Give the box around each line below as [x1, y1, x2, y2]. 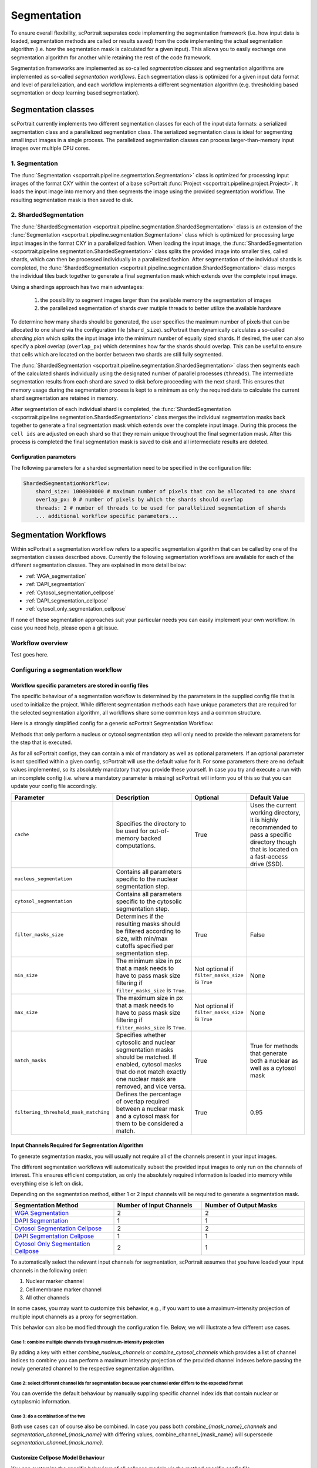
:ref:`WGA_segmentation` [25, 573, 87, 580]
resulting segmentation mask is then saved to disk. [11, 196, 134, 203]
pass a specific [249, 830, 292, 839]
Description [116, 793, 150, 802]
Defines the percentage [116, 1090, 181, 1098]
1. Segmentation [11, 159, 58, 167]
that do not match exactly [116, 1068, 187, 1076]
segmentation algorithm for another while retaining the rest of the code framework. [11, 53, 212, 61]
